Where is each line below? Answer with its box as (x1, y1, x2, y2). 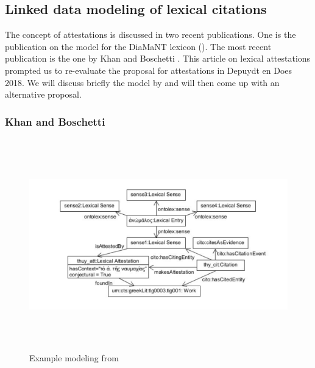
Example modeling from (29, 352, 119, 364)
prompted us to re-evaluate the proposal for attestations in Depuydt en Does (5, 63, 292, 76)
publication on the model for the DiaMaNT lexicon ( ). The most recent (5, 40, 272, 52)
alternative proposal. (5, 88, 82, 101)
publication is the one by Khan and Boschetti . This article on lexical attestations (5, 52, 311, 65)
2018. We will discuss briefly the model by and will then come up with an (5, 76, 280, 88)
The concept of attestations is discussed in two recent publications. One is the (5, 28, 296, 41)
